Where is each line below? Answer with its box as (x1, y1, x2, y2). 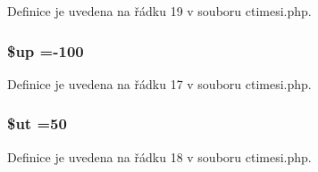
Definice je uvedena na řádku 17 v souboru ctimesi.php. (7, 74, 312, 93)
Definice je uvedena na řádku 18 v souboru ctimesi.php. (7, 147, 312, 166)
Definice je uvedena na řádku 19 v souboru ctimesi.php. (7, 2, 312, 20)
